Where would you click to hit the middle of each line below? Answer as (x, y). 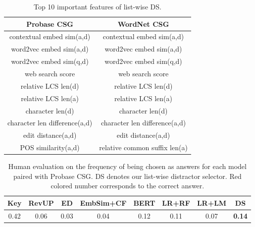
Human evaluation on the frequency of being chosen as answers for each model (127, 166)
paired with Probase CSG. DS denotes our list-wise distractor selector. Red (127, 176)
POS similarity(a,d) (50, 147)
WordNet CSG (143, 24)
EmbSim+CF (103, 202)
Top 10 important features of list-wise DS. (97, 6)
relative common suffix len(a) (143, 147)
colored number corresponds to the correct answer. (127, 186)
